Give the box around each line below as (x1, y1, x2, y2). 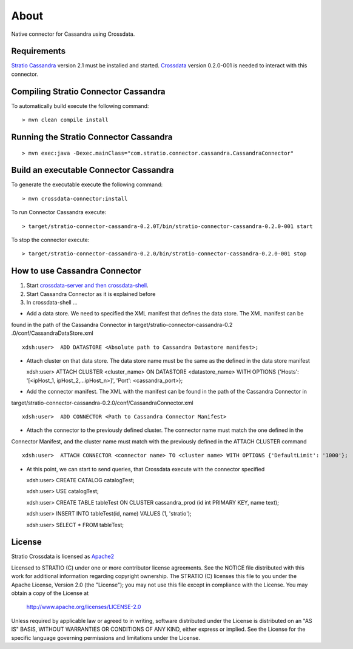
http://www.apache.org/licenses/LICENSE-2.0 (26, 604, 141, 611)
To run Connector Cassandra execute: (11, 209, 107, 216)
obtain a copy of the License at (11, 589, 89, 597)
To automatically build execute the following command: (11, 102, 149, 109)
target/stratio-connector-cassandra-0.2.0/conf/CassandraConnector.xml (11, 399, 193, 406)
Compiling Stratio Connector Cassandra (11, 86, 166, 96)
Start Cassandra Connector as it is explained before (26, 290, 156, 297)
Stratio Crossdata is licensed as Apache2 (11, 553, 115, 560)
